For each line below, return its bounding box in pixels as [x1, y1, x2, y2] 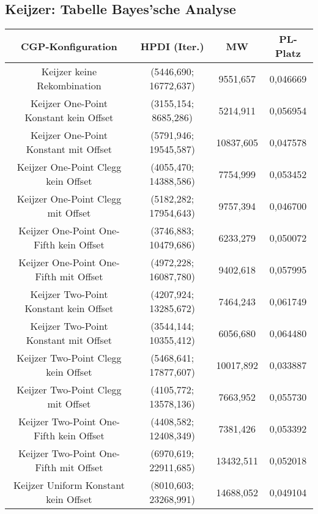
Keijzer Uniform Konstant [13, 478, 125, 493]
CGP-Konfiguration [21, 39, 117, 53]
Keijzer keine [41, 64, 97, 79]
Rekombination [37, 78, 102, 93]
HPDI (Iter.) [140, 39, 204, 53]
